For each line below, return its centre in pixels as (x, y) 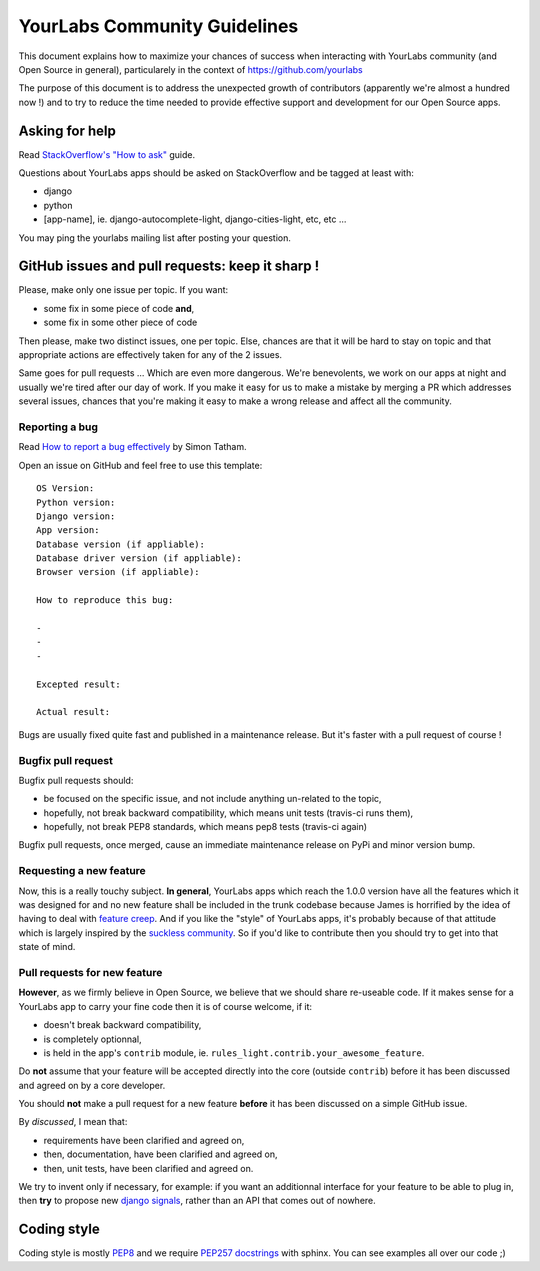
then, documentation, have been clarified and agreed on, (161, 1154)
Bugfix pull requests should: (76, 780)
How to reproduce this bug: (105, 600)
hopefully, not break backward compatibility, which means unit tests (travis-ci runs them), (228, 812)
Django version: (76, 516)
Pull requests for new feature (90, 972)
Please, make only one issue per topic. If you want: (123, 290)
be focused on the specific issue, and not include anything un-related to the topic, (212, 799)
